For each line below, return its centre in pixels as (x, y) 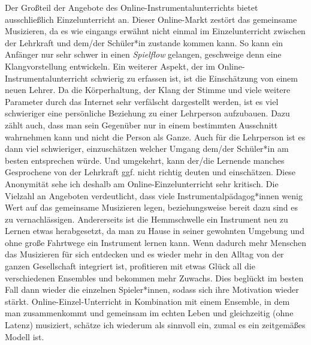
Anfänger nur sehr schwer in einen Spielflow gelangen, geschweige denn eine (143, 54)
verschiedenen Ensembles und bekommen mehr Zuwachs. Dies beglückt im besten (154, 277)
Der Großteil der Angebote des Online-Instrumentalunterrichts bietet (132, 7)
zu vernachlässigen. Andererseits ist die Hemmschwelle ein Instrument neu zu (147, 219)
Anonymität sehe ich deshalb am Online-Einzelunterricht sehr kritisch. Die (142, 183)
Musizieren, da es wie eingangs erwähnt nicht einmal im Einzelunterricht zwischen (155, 31)
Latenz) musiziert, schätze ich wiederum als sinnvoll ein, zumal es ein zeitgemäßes (155, 325)
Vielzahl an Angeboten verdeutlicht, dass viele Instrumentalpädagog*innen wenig (154, 195)
